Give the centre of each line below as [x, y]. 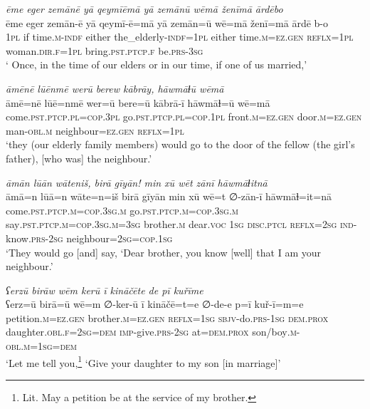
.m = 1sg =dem [49, 346]
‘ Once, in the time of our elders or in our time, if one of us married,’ [157, 64]
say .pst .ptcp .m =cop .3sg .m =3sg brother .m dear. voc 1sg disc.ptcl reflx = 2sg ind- [181, 224]
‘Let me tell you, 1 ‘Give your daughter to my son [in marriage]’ [143, 361]
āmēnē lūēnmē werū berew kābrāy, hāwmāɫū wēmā [115, 88]
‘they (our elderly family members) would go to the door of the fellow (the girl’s [180, 144]
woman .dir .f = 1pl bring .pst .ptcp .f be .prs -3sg [105, 50]
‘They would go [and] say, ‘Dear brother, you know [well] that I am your [164, 252]
